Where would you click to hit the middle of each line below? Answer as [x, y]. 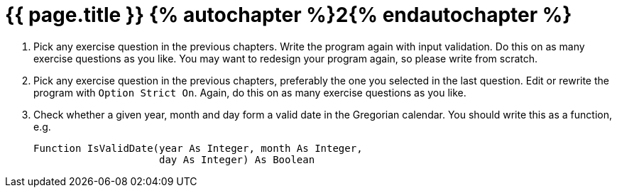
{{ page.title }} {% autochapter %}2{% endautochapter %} [289, 15]
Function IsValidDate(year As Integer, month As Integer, [198, 148]
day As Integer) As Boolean [237, 159]
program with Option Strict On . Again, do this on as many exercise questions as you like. [250, 92]
